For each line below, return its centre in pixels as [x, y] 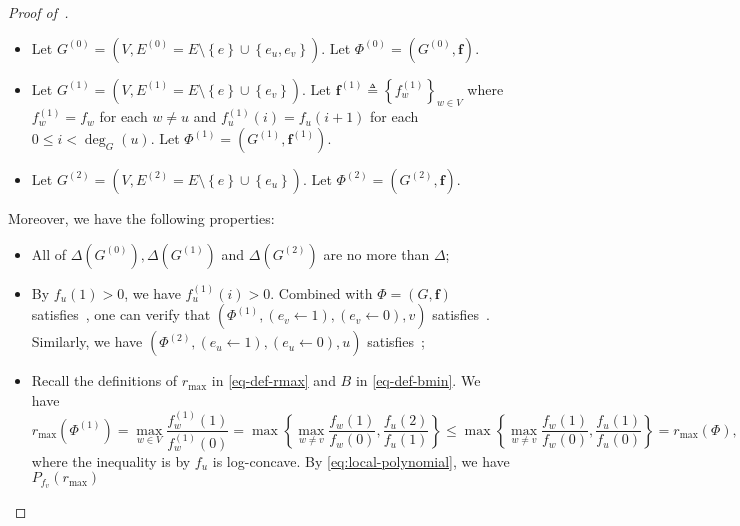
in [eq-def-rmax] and [273, 380]
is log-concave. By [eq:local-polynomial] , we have [361, 460]
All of [49, 253]
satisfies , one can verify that [121, 314]
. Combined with [321, 292]
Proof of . [38, 12]
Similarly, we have [87, 341]
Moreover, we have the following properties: [141, 217]
